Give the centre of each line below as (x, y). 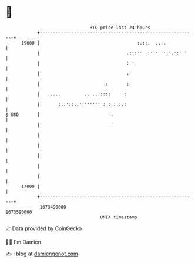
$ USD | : (60, 115)
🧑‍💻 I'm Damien (23, 242)
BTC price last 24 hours (120, 28)
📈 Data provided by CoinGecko (44, 228)
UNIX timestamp (119, 217)
